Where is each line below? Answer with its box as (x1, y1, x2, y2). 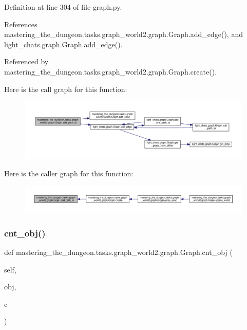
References (4, 19, 37, 29)
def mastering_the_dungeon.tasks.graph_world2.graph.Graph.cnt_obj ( (4, 246, 233, 257)
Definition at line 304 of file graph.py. (4, 2, 122, 12)
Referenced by (4, 56, 49, 67)
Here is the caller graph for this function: (4, 168, 134, 178)
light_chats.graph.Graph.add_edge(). (4, 39, 123, 49)
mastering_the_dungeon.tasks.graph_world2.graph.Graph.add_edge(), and (4, 29, 243, 40)
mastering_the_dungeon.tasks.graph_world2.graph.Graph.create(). (4, 66, 217, 77)
